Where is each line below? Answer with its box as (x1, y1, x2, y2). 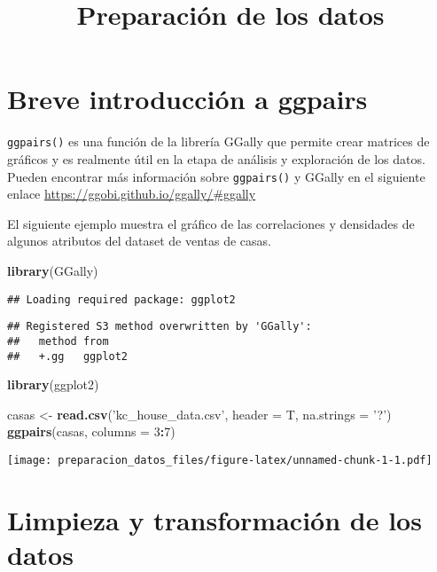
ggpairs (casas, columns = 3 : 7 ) (7, 422, 176, 441)
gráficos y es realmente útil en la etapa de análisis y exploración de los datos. (7, 149, 425, 168)
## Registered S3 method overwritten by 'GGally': (7, 320, 312, 333)
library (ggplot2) (7, 375, 99, 394)
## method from (7, 334, 109, 348)
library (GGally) (7, 262, 98, 279)
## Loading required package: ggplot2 (7, 293, 236, 306)
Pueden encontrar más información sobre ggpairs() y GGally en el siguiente (7, 167, 425, 185)
